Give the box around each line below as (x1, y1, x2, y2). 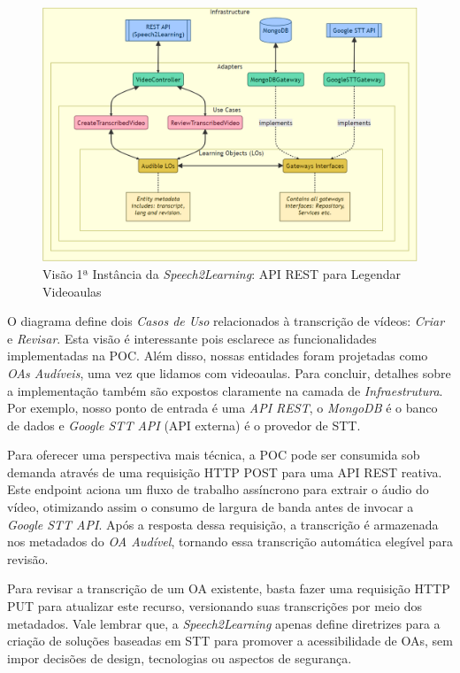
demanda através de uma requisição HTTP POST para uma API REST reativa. (7, 462, 442, 481)
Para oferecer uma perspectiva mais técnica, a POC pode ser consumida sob (7, 445, 420, 464)
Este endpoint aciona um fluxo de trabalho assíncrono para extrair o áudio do (7, 480, 429, 499)
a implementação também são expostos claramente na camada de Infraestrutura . (7, 381, 443, 399)
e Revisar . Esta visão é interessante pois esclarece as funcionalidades (7, 329, 377, 347)
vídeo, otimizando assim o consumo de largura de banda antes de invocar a (7, 498, 414, 516)
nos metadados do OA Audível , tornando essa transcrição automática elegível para (7, 532, 453, 551)
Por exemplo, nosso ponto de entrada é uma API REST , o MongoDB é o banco (7, 398, 438, 417)
